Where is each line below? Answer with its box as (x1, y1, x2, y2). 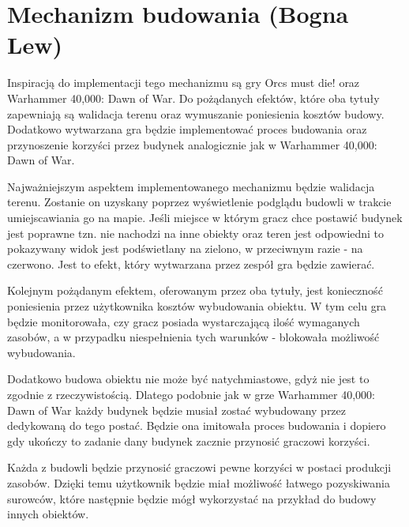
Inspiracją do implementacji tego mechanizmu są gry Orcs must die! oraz (7, 74, 360, 91)
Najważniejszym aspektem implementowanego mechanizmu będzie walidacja (7, 178, 375, 194)
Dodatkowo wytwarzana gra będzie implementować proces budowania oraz (7, 121, 367, 137)
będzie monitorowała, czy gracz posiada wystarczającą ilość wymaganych (7, 313, 360, 329)
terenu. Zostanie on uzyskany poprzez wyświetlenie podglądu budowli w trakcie (7, 194, 392, 210)
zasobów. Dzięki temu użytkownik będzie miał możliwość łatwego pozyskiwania (7, 474, 390, 491)
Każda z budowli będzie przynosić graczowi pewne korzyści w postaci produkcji (7, 459, 392, 476)
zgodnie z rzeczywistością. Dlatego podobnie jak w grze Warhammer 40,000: (7, 386, 375, 402)
